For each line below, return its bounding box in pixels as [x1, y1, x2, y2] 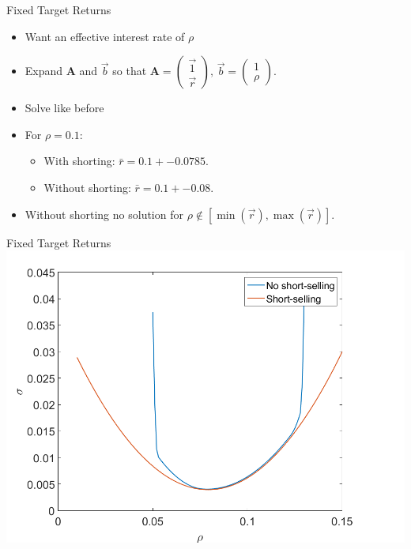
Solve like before [25, 100, 104, 116]
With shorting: [43, 152, 115, 169]
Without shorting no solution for [25, 205, 183, 222]
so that [112, 62, 147, 79]
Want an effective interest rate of [25, 28, 185, 44]
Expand [25, 62, 63, 79]
